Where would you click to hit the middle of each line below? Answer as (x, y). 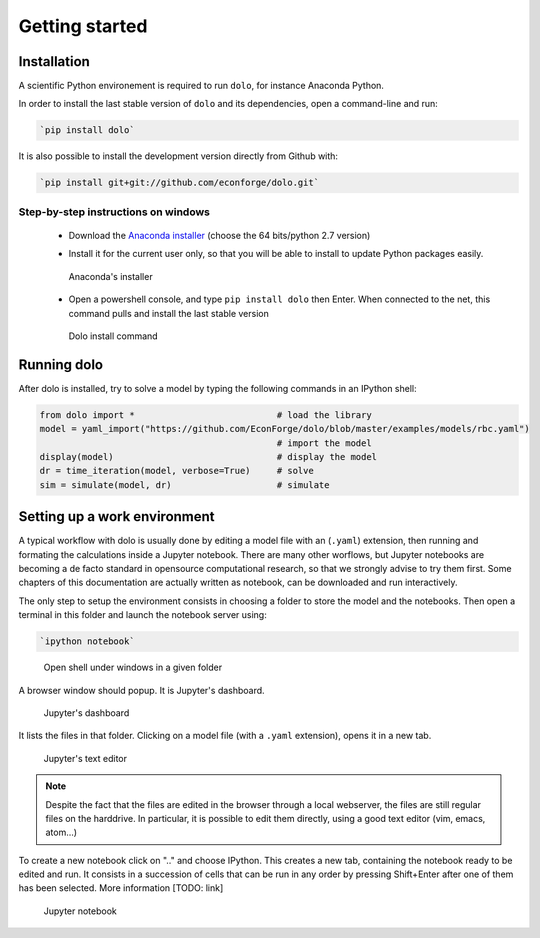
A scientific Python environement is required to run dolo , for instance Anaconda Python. (201, 86)
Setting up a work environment (116, 516)
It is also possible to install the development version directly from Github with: (178, 156)
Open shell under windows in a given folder (133, 667)
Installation (54, 61)
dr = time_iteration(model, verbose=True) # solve (176, 471)
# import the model (324, 443)
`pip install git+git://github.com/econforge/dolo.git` (179, 183)
